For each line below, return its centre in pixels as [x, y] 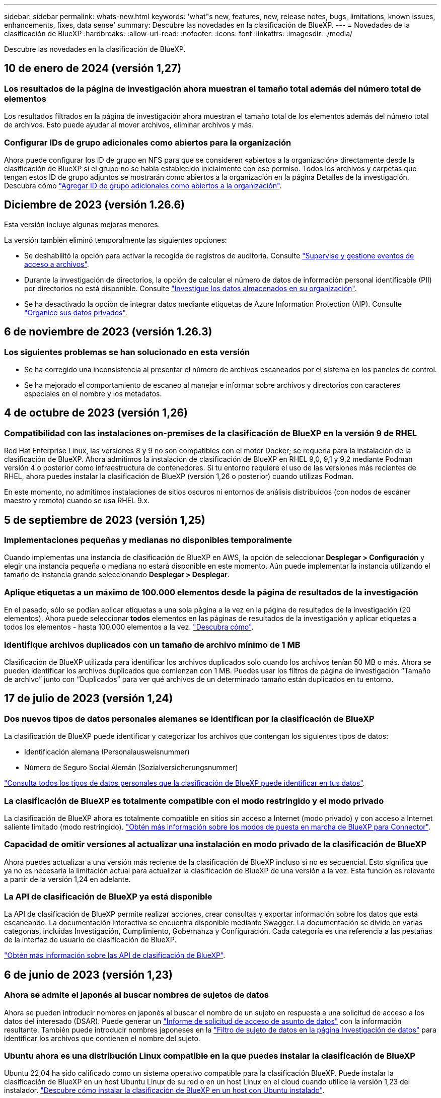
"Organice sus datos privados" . [76, 312]
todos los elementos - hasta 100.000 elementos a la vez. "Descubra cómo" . [129, 627]
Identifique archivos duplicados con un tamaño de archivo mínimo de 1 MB [152, 644]
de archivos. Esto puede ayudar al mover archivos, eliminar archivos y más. [129, 125]
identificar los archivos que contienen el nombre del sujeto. [102, 1038]
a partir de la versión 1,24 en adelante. [67, 879]
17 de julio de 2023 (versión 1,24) [89, 699]
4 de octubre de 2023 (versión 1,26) [96, 413]
